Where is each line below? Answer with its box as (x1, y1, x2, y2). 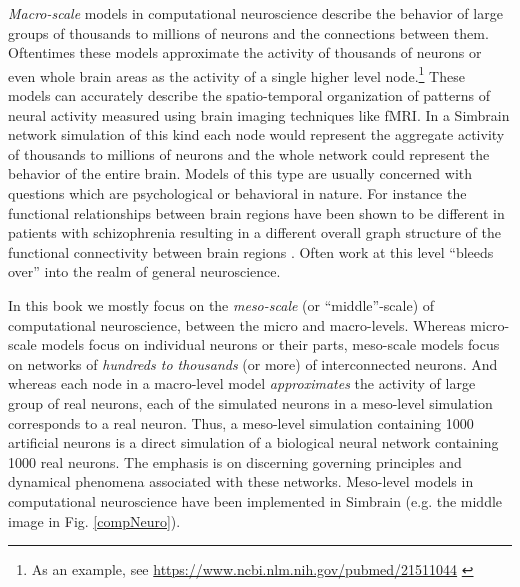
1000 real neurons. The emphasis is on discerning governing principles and (8, 451, 462, 472)
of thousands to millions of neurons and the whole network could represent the (8, 143, 490, 164)
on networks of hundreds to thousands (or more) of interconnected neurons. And (8, 353, 498, 374)
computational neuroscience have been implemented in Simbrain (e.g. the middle (8, 490, 503, 511)
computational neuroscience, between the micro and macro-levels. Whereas (8, 314, 466, 335)
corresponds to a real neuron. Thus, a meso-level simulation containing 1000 (8, 412, 474, 433)
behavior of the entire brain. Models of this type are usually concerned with (8, 163, 473, 184)
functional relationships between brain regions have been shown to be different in (8, 202, 505, 223)
